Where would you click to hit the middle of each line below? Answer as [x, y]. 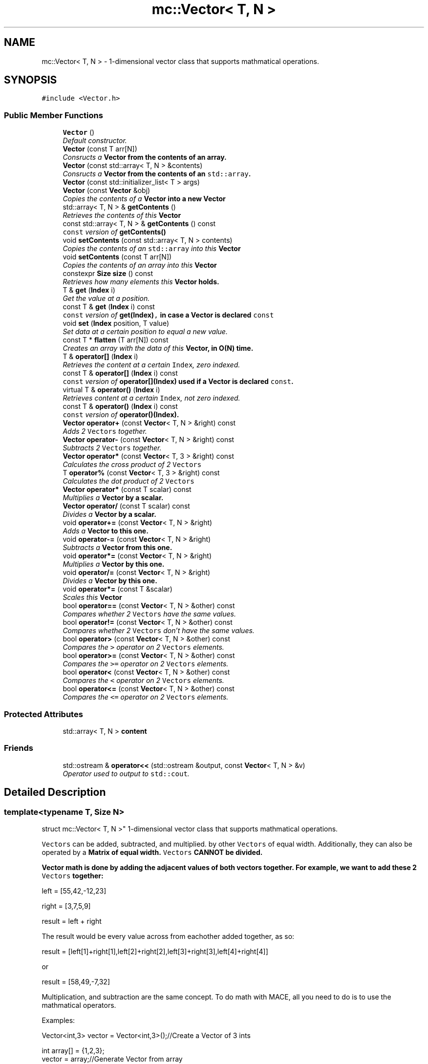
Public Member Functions [53, 115]
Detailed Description [55, 792]
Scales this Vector [92, 597]
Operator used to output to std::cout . [126, 773]
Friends [19, 748]
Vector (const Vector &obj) [107, 191]
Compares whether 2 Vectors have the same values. [149, 614]
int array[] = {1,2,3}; [73, 1050]
